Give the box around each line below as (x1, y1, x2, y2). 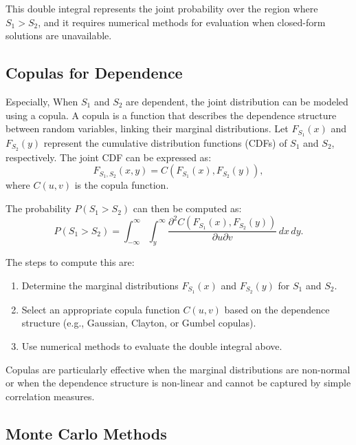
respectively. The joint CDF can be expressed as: (5, 149, 212, 164)
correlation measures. (5, 389, 95, 403)
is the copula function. (74, 178, 169, 192)
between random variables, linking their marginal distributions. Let (5, 121, 289, 136)
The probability (5, 201, 71, 216)
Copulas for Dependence (5, 62, 183, 83)
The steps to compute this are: (5, 255, 135, 269)
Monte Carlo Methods (5, 422, 167, 444)
